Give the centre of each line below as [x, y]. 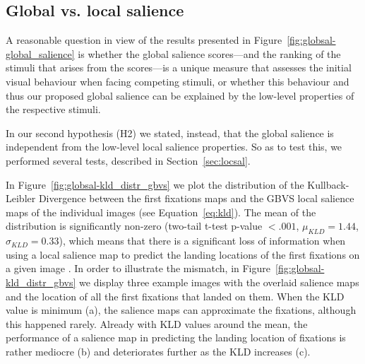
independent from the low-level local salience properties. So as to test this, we [174, 147]
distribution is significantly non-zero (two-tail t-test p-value [134, 226]
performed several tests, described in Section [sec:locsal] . [128, 160]
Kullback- [328, 184]
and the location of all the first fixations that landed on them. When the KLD [175, 296]
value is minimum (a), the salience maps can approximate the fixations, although [181, 310]
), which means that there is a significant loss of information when [202, 241]
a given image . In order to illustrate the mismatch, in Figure [138, 268]
